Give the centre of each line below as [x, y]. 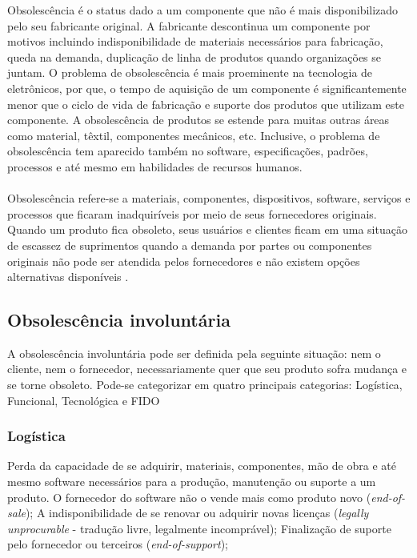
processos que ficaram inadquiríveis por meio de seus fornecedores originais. [192, 213]
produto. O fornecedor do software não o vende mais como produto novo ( [189, 497]
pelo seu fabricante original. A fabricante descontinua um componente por [189, 25]
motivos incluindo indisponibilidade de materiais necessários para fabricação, [195, 41]
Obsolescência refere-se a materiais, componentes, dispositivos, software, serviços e [209, 198]
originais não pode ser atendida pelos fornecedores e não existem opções [184, 261]
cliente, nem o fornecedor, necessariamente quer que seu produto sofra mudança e [207, 369]
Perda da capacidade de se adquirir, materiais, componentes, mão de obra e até [202, 466]
